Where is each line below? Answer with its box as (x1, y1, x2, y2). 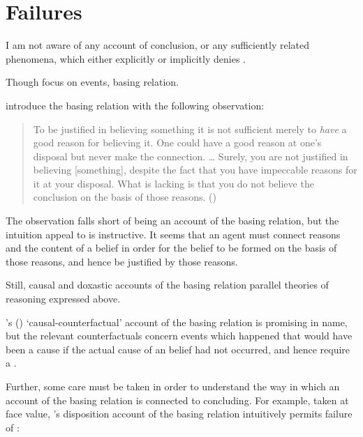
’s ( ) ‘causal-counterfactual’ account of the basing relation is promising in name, (6, 314, 348, 329)
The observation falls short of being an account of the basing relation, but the (6, 213, 339, 228)
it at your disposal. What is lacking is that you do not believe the (33, 176, 314, 190)
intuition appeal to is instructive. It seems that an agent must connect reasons (6, 227, 341, 241)
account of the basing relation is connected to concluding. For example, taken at (6, 392, 349, 407)
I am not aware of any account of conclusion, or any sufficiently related (6, 38, 310, 52)
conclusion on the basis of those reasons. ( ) (33, 190, 217, 204)
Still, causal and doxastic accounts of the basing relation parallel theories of (6, 277, 329, 292)
